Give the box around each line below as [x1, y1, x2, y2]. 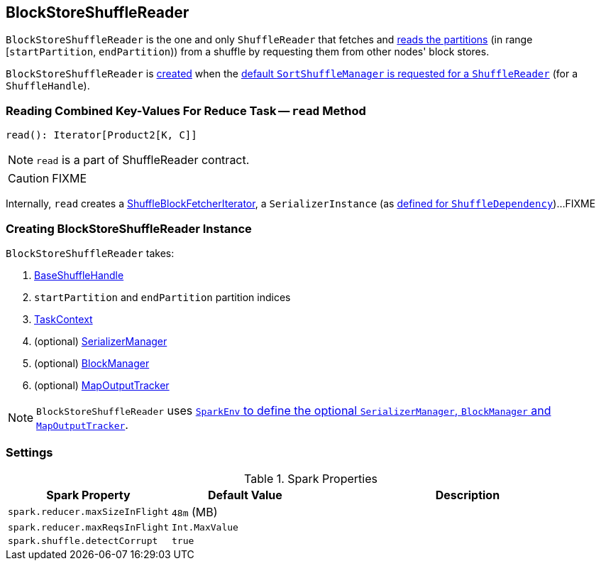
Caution [8, 171, 50, 186]
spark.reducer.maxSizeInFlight [8, 506, 169, 518]
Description [435, 487, 500, 502]
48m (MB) [171, 504, 218, 519]
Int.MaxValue [171, 521, 238, 533]
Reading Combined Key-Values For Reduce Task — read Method [6, 103, 366, 118]
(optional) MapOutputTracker [34, 379, 170, 391]
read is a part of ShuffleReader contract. [36, 153, 250, 168]
